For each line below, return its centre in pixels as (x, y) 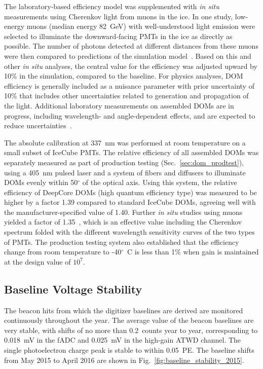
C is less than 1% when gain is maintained (193, 252)
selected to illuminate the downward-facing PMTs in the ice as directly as (118, 36)
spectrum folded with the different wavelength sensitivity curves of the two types (129, 232)
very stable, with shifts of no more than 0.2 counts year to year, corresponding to (131, 330)
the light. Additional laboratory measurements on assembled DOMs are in (119, 105)
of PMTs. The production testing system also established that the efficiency (122, 242)
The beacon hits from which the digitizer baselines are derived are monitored (124, 310)
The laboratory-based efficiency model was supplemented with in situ (112, 6)
